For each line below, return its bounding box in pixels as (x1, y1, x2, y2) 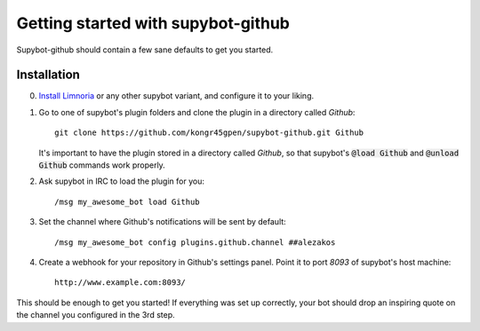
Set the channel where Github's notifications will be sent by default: (38, 217, 286, 227)
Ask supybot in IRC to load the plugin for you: (38, 176, 204, 186)
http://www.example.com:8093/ (54, 278, 187, 288)
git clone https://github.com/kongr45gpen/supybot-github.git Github (54, 128, 364, 138)
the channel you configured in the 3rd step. (16, 310, 175, 320)
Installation (16, 67, 80, 83)
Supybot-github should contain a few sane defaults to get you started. (16, 44, 274, 55)
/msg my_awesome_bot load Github (54, 196, 200, 207)
